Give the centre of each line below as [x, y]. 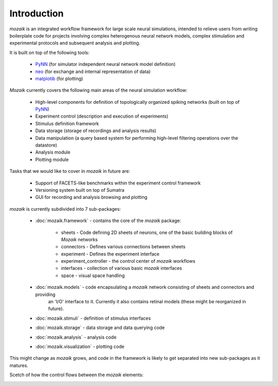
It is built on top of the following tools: [49, 52]
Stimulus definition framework [67, 123]
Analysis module [53, 152]
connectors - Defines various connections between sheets [123, 247]
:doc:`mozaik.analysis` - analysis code [76, 337]
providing [45, 294]
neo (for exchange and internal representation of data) [93, 71]
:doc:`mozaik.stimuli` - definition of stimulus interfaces [93, 318]
